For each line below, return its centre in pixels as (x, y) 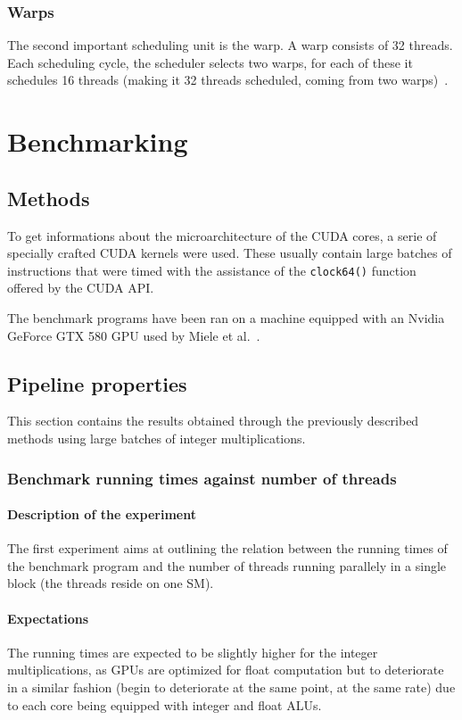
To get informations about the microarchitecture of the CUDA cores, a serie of (222, 235)
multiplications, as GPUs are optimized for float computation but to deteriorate (226, 670)
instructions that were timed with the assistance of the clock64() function (212, 270)
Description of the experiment (102, 514)
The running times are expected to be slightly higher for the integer (193, 652)
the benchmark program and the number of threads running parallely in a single (227, 565)
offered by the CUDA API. (81, 288)
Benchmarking (98, 141)
